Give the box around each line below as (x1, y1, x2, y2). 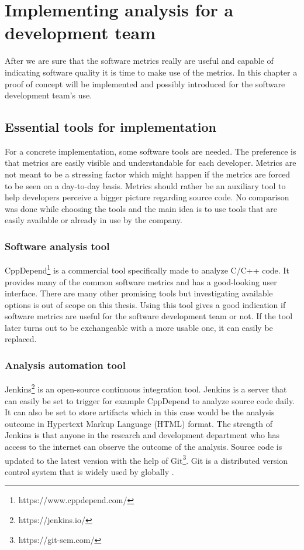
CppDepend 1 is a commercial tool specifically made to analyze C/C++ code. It (5, 262, 289, 276)
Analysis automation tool (5, 358, 126, 372)
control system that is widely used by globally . (5, 465, 174, 477)
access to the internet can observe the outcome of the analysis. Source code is (5, 440, 282, 452)
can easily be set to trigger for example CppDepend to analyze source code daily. (5, 394, 295, 406)
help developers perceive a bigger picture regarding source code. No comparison (5, 191, 289, 203)
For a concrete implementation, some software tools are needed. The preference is (5, 145, 296, 157)
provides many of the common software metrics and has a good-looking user (5, 275, 277, 288)
